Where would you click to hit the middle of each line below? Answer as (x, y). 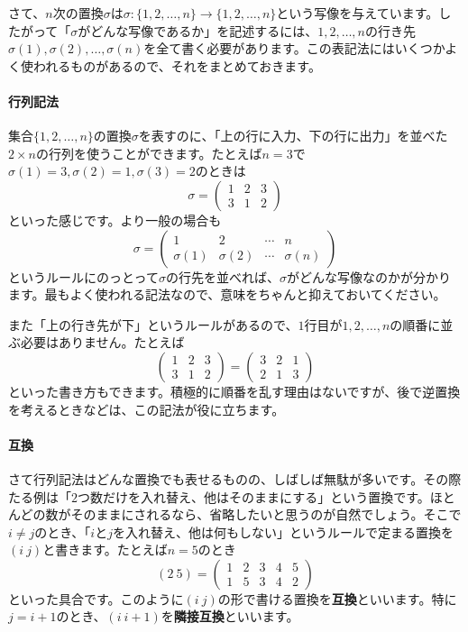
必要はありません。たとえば (102, 342)
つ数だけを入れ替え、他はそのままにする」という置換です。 (254, 496)
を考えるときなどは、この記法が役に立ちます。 (147, 409)
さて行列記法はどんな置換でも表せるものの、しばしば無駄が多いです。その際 (235, 478)
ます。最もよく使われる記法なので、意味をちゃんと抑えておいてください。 (227, 294)
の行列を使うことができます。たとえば (149, 153)
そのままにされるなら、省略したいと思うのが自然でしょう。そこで (266, 514)
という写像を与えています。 (358, 13)
